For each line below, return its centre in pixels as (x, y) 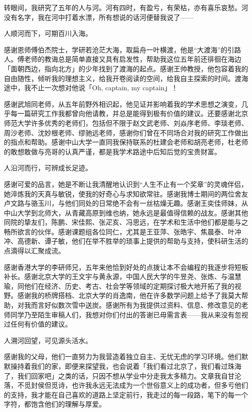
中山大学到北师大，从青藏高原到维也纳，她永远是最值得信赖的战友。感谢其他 (126, 212)
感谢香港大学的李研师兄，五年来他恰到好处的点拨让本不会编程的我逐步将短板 (126, 267)
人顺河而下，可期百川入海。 (48, 33)
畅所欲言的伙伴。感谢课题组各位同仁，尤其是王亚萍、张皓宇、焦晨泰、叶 (119, 231)
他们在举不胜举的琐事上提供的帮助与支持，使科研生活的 (160, 241)
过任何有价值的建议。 (38, 324)
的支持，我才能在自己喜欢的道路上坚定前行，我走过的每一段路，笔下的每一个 (126, 394)
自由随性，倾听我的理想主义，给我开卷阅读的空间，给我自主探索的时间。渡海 (126, 78)
